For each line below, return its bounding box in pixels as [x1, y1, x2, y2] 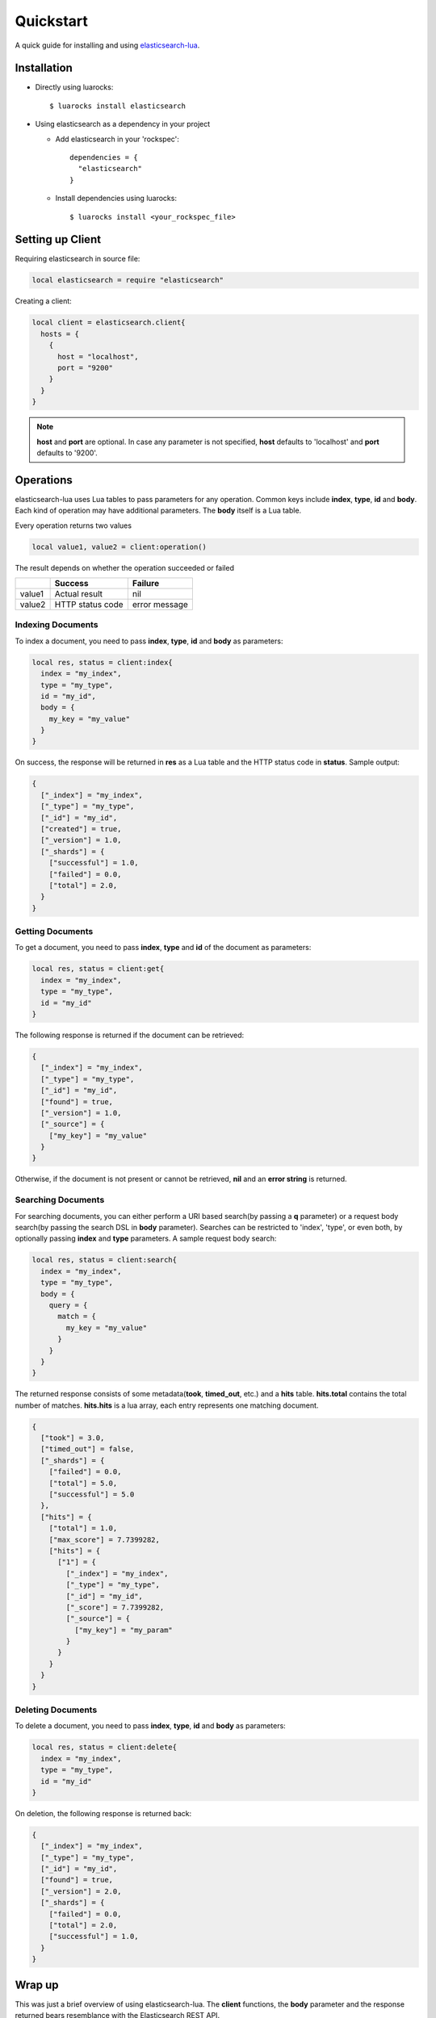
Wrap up [15, 1978, 60, 1991]
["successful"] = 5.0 [48, 1489, 135, 1499]
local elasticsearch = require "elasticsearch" [31, 275, 224, 285]
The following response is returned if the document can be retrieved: [15, 1030, 245, 1040]
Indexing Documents [15, 619, 99, 630]
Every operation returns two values [15, 521, 132, 530]
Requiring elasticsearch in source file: [15, 254, 140, 264]
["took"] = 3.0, [40, 1434, 105, 1442]
